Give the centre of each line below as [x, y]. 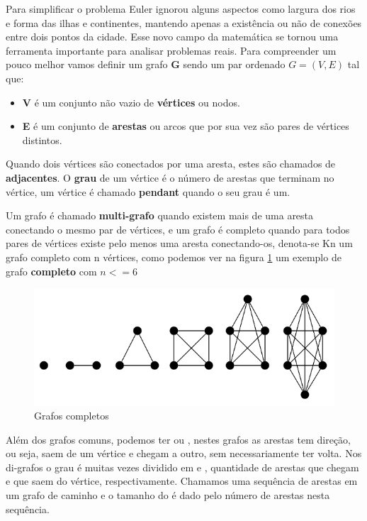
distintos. [42, 139]
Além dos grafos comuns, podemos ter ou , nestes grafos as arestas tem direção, [178, 439]
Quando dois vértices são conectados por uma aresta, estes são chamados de [171, 164]
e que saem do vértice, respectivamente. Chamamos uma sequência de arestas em [182, 481]
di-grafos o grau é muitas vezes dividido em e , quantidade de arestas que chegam [182, 467]
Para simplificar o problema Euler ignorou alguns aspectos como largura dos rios [181, 9]
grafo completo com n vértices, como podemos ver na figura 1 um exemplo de [174, 257]
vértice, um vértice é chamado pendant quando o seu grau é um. [148, 191]
